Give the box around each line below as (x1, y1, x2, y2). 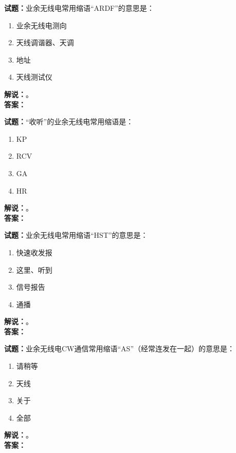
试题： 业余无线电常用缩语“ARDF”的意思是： (4, 3, 154, 13)
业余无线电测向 (16, 20, 67, 30)
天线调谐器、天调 (16, 37, 74, 48)
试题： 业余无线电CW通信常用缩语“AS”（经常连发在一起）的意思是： (4, 343, 234, 354)
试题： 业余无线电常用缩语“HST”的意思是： (4, 230, 148, 240)
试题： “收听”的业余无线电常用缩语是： (4, 116, 134, 127)
